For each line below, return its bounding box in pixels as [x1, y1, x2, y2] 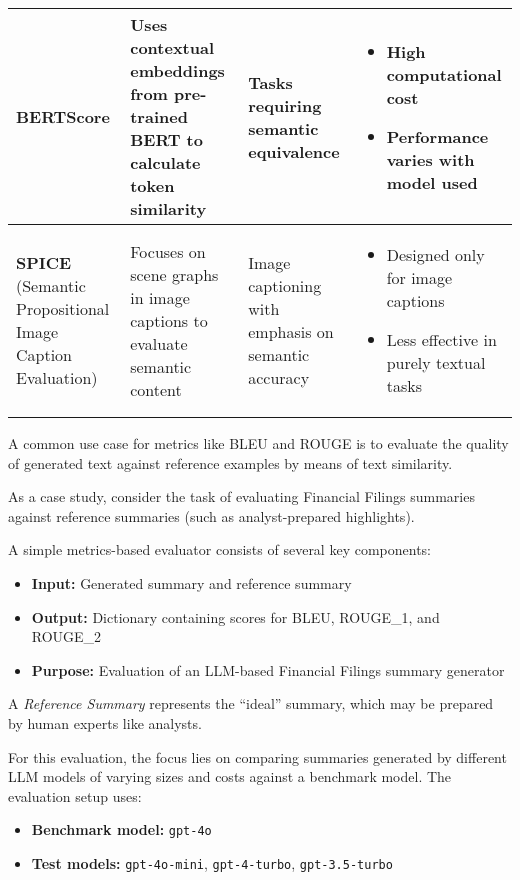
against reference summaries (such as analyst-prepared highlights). [8, 505, 415, 526]
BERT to [130, 128, 203, 151]
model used [386, 170, 478, 194]
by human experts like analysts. [8, 712, 202, 733]
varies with [386, 147, 475, 171]
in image [130, 285, 190, 309]
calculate [130, 151, 201, 174]
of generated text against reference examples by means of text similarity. [8, 452, 453, 473]
